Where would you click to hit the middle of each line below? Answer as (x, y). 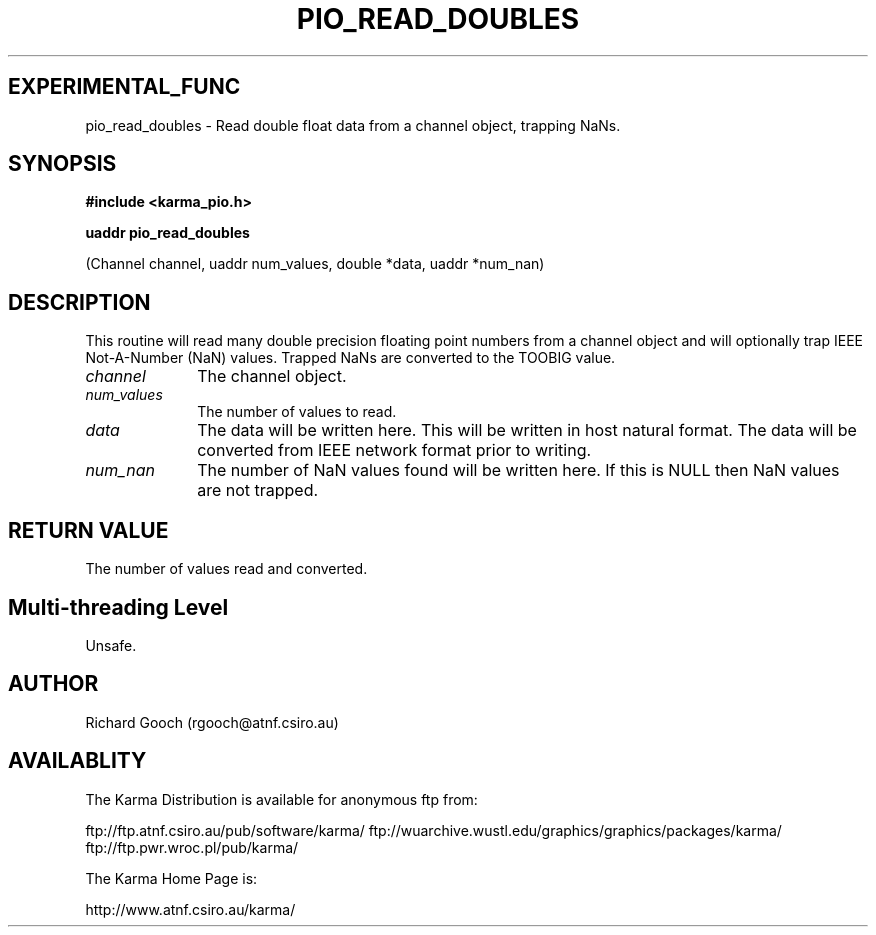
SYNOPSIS (62, 164)
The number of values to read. (297, 412)
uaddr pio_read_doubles (167, 233)
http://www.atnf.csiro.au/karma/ (190, 909)
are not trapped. (258, 490)
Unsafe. (111, 645)
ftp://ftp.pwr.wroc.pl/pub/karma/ (192, 847)
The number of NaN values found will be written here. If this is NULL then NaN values (518, 470)
